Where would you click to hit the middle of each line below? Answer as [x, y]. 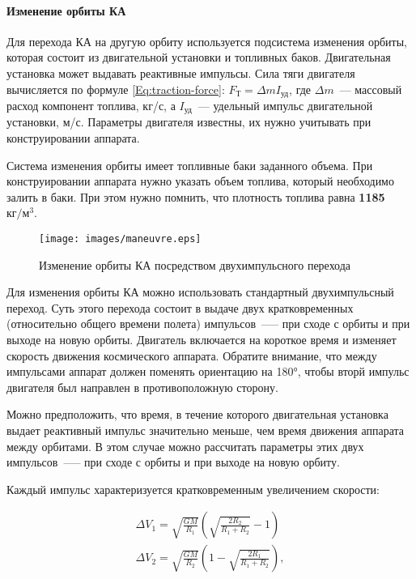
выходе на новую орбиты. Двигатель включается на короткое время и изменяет [202, 340]
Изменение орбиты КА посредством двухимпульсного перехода [195, 264]
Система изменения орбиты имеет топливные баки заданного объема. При [190, 165]
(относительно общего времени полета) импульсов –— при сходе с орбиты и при [208, 324]
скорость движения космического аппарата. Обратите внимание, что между [192, 355]
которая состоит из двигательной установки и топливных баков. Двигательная [199, 57]
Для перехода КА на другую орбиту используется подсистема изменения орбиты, [207, 41]
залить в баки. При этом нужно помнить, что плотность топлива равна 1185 [196, 196]
